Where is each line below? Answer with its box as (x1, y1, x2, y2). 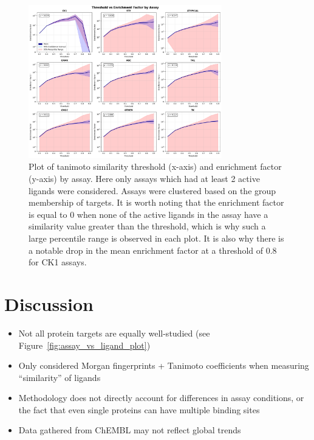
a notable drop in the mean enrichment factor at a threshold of (29, 243, 264, 256)
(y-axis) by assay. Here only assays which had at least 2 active (29, 172, 260, 185)
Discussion (4, 291, 94, 316)
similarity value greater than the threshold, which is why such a (29, 220, 266, 232)
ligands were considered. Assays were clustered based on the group (29, 184, 276, 197)
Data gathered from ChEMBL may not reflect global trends (18, 424, 241, 436)
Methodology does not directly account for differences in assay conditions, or (18, 391, 304, 404)
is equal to (29, 208, 67, 220)
